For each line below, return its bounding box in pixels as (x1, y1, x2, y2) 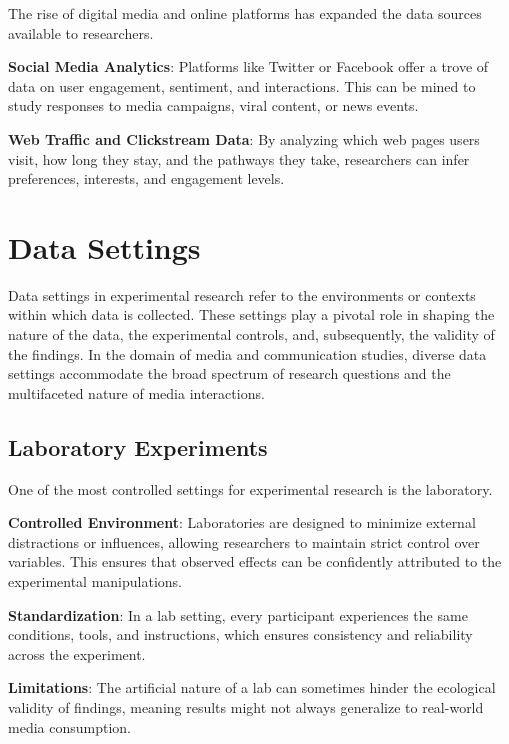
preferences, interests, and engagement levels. (8, 168, 285, 189)
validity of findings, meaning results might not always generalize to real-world (8, 696, 484, 717)
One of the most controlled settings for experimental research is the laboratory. (8, 478, 493, 499)
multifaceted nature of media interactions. (8, 382, 265, 403)
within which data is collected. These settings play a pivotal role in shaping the (8, 304, 495, 325)
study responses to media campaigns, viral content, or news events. (8, 95, 419, 116)
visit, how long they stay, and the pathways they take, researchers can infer (8, 148, 470, 169)
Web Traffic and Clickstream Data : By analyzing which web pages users (8, 128, 480, 149)
